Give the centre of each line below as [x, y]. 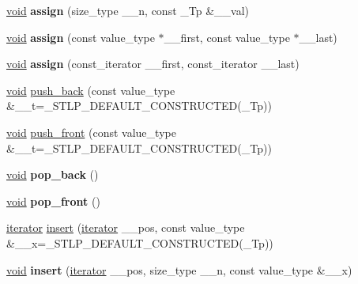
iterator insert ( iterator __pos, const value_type [126, 227]
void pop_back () [53, 174]
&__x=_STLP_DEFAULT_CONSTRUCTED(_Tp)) [140, 242]
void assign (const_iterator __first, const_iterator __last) [153, 64]
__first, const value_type [227, 37]
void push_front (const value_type [91, 132]
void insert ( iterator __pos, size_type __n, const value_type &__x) [179, 269]
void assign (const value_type [81, 37]
